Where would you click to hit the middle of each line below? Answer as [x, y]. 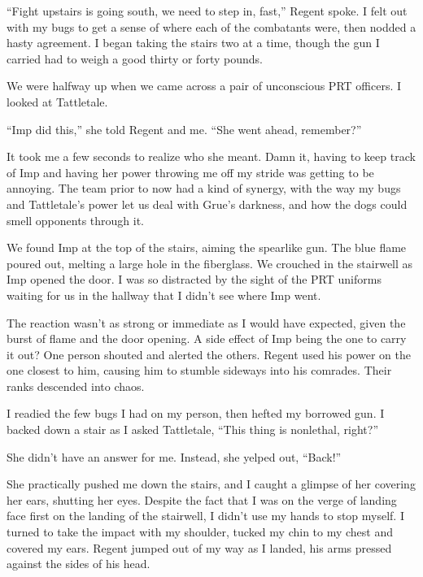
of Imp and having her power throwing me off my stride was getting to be [190, 172]
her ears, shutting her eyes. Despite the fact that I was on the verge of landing [202, 499]
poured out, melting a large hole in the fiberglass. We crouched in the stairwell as [210, 263]
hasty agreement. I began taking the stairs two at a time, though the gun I [193, 43]
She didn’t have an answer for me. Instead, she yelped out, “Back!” [174, 456]
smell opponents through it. [75, 220]
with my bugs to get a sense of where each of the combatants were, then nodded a [211, 26]
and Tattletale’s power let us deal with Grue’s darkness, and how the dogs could [207, 204]
